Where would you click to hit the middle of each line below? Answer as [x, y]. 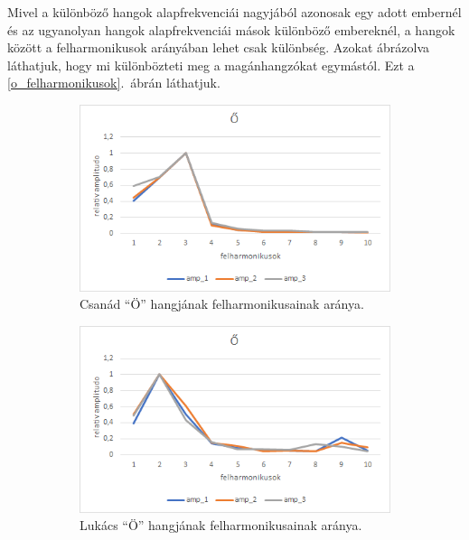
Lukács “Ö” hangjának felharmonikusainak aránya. [221, 525]
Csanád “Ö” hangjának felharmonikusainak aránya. [222, 304]
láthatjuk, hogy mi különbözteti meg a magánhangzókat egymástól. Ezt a [211, 65]
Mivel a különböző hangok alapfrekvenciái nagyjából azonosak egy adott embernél [234, 12]
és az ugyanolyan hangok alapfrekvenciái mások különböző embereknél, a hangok [231, 29]
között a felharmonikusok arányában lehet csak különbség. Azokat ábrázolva [219, 47]
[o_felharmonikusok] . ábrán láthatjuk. [114, 83]
